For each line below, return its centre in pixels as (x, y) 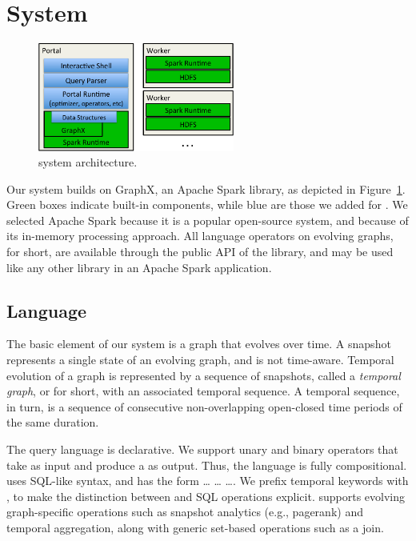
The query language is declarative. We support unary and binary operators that (202, 449)
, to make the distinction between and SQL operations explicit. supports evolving (206, 496)
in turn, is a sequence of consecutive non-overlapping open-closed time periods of (204, 406)
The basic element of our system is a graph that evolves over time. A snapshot (199, 344)
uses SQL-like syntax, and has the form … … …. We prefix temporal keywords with (208, 481)
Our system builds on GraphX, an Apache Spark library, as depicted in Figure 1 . (206, 188)
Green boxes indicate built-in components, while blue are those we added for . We (207, 204)
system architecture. (88, 162)
